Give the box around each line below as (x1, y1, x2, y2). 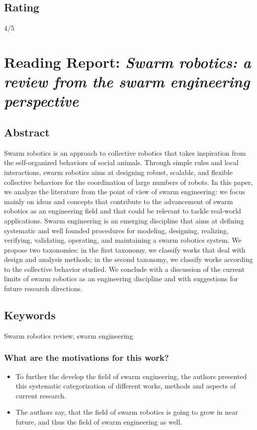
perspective (4, 90, 79, 111)
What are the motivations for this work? (4, 351, 169, 364)
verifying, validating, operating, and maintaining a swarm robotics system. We (4, 235, 242, 245)
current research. (15, 390, 66, 400)
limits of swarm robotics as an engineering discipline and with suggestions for (4, 273, 238, 284)
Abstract (4, 124, 50, 139)
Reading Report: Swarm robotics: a (4, 51, 251, 72)
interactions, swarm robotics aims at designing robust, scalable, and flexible (4, 167, 233, 177)
